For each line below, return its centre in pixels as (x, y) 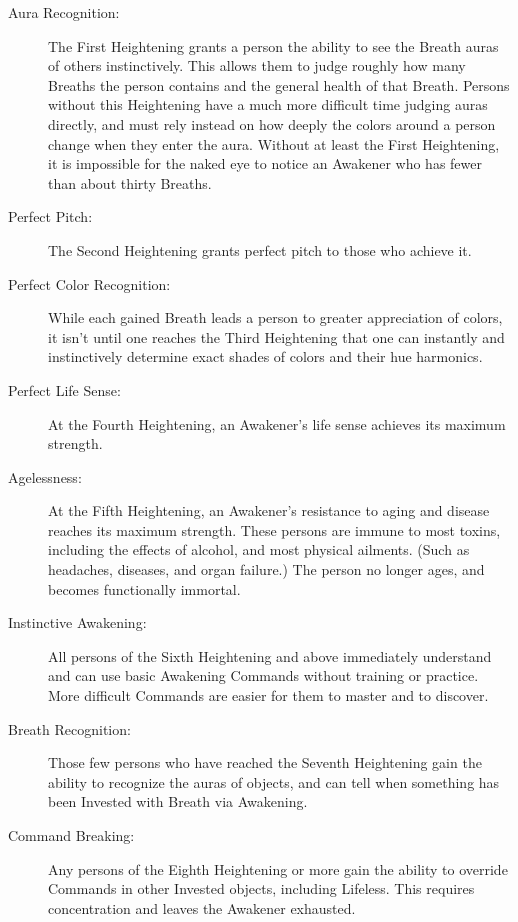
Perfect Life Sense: (64, 389)
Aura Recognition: (64, 12)
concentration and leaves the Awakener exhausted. (202, 907)
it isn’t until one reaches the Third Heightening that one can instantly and (276, 336)
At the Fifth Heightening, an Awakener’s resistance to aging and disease (269, 510)
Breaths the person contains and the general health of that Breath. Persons (279, 84)
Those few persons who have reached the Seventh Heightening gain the (265, 762)
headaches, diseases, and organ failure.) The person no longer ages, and (266, 569)
